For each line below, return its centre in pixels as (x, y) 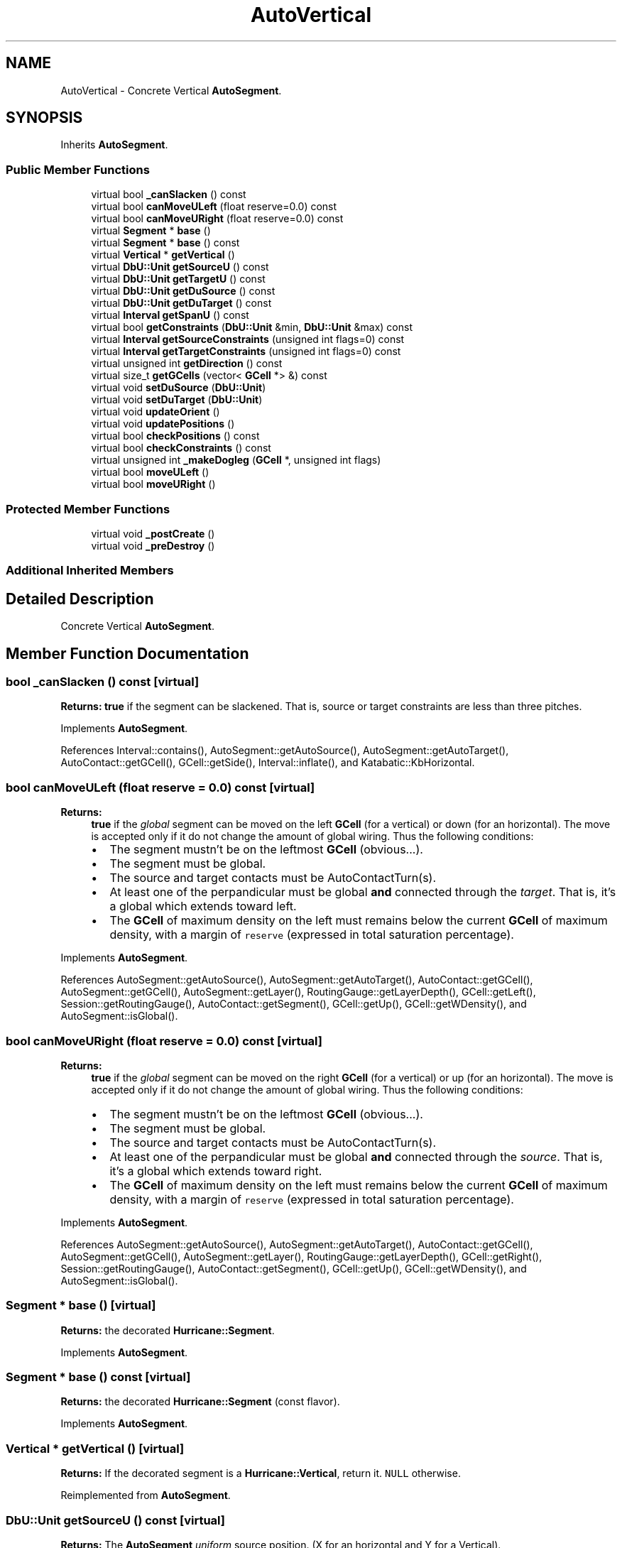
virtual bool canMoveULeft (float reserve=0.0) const (214, 207)
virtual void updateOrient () (155, 412)
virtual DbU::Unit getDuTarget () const (181, 303)
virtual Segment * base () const (165, 243)
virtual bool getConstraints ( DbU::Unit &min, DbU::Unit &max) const (252, 327)
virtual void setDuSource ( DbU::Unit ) (179, 388)
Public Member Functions (78, 169)
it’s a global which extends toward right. (216, 1171)
